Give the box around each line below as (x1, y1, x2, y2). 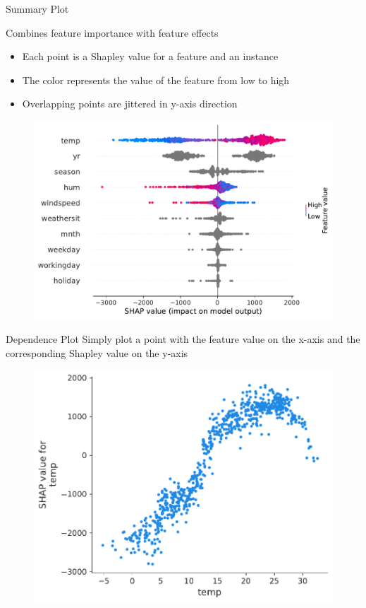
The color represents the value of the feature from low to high (22, 72, 290, 87)
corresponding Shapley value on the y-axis (6, 345, 188, 360)
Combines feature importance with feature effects (6, 25, 219, 40)
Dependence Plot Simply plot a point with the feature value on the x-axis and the (6, 332, 360, 346)
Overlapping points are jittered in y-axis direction (22, 96, 238, 111)
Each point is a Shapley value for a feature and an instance (22, 49, 279, 64)
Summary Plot (6, 1, 69, 16)
